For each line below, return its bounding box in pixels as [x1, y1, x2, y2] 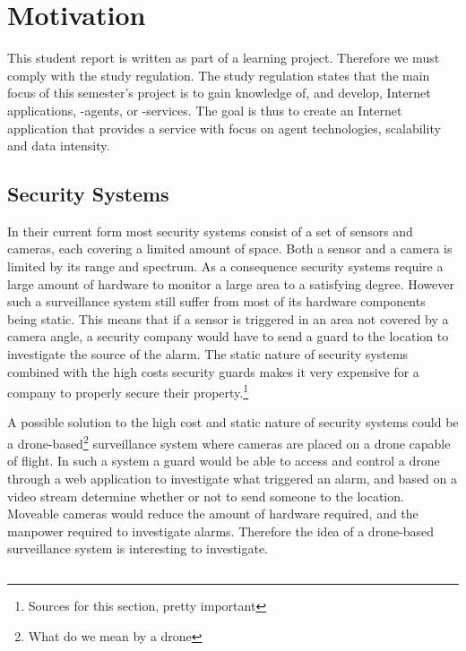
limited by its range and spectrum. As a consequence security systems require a [7, 257, 444, 276]
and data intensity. [7, 136, 110, 155]
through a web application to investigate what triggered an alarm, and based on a [7, 468, 457, 487]
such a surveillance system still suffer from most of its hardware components [7, 292, 426, 311]
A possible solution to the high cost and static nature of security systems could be [7, 413, 459, 432]
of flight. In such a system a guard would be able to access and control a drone [7, 451, 440, 470]
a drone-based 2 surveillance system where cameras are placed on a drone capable [7, 432, 451, 452]
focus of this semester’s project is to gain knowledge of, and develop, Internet [7, 83, 431, 102]
